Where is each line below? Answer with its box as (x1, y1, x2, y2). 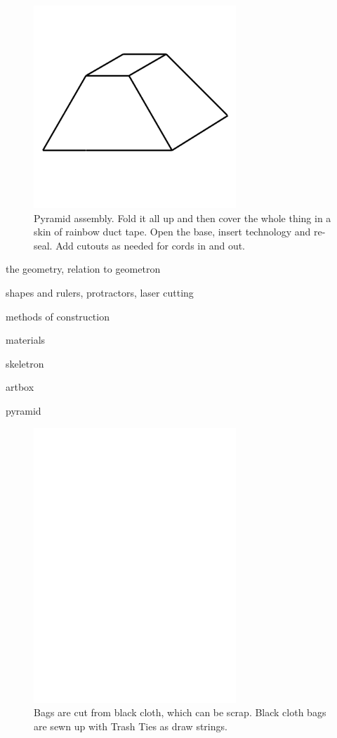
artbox (6, 380, 34, 394)
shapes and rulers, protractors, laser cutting (6, 285, 194, 299)
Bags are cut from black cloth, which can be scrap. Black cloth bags (34, 705, 326, 720)
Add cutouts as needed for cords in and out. (55, 238, 245, 252)
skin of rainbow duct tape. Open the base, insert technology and (34, 224, 311, 239)
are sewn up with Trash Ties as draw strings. (34, 718, 227, 733)
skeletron (6, 356, 44, 370)
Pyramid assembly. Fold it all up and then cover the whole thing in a (34, 210, 331, 225)
